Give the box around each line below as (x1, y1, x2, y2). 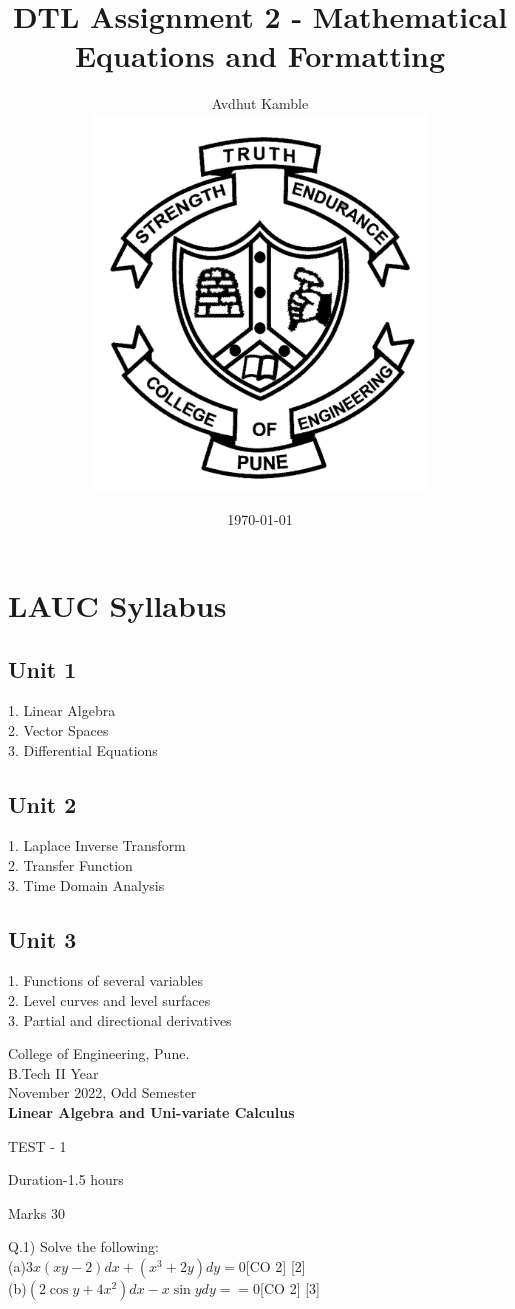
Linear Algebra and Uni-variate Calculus (8, 1101, 295, 1122)
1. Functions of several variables (8, 970, 203, 991)
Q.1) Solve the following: (8, 1236, 159, 1257)
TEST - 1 (8, 1135, 67, 1156)
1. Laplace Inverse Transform (8, 835, 186, 856)
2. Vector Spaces (8, 720, 109, 741)
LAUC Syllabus (8, 585, 227, 626)
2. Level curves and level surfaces (8, 989, 211, 1010)
